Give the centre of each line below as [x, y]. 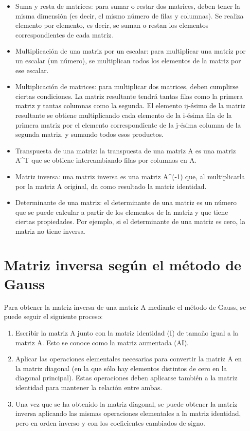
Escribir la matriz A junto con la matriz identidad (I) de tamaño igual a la [127, 332]
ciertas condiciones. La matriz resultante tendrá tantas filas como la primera [129, 96]
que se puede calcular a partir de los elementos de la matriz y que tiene [122, 212]
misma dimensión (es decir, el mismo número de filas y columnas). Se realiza [129, 15]
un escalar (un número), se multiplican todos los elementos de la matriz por [128, 60]
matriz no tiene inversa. [51, 231]
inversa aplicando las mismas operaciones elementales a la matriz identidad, [128, 413]
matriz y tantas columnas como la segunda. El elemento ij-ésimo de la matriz [130, 105]
